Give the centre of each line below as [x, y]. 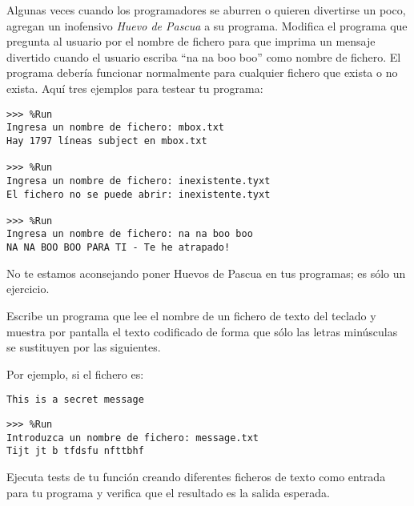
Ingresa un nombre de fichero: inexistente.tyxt [139, 181]
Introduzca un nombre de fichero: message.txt [133, 438]
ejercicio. [28, 289]
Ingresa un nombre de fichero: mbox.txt [116, 128]
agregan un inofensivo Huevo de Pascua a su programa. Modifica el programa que [207, 25]
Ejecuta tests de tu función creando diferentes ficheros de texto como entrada [196, 476]
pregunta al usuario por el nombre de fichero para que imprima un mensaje [191, 41]
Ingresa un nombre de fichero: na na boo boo [130, 234]
